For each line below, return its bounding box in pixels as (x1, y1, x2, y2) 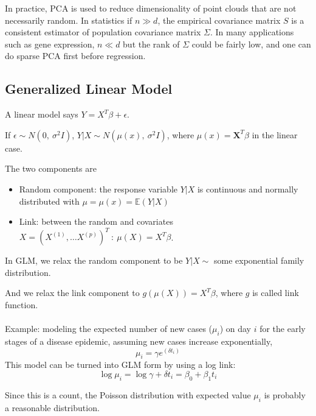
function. (5, 298, 38, 311)
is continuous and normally (197, 182, 298, 195)
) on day (219, 322, 251, 335)
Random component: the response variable (19, 182, 177, 195)
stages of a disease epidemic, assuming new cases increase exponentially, (5, 335, 273, 347)
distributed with (19, 194, 80, 207)
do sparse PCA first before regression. (5, 49, 146, 62)
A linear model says (5, 108, 78, 121)
